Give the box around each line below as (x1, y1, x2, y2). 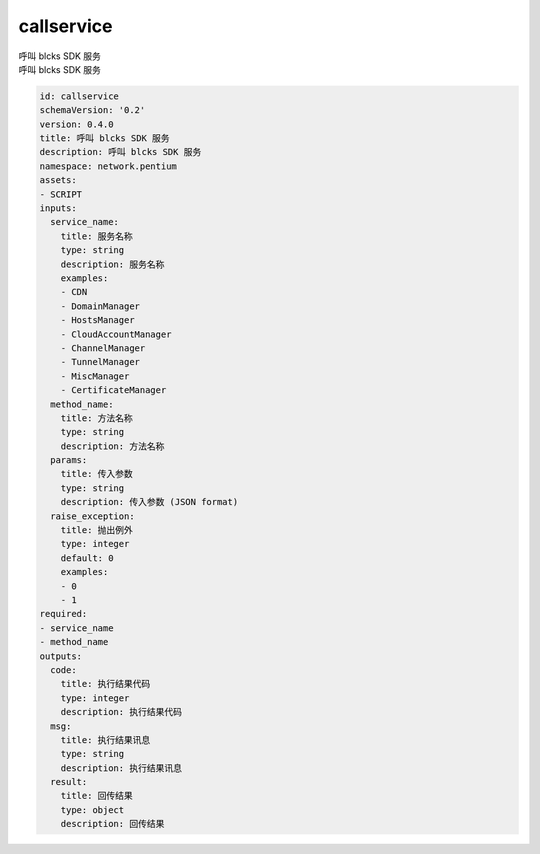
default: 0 (60, 552, 114, 564)
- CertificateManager (60, 385, 167, 396)
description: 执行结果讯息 (60, 762, 182, 774)
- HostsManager (60, 315, 135, 326)
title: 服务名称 (60, 230, 134, 242)
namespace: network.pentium (39, 160, 177, 172)
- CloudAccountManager (60, 328, 172, 340)
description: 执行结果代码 (60, 706, 182, 718)
